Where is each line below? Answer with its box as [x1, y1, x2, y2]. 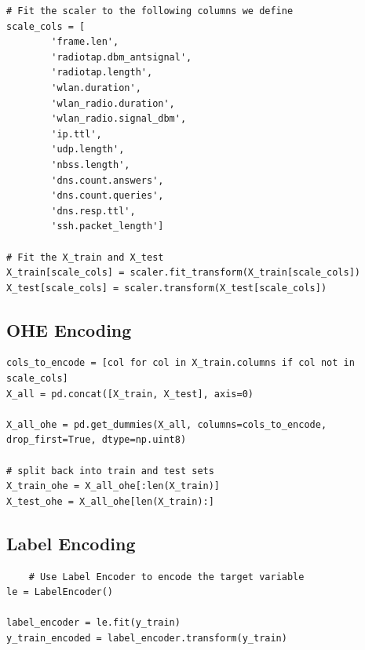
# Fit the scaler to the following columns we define [6, 5, 294, 16]
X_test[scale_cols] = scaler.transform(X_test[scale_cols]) [6, 282, 327, 294]
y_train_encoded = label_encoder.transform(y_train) [6, 633, 287, 644]
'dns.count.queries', [51, 190, 164, 202]
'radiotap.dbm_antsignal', [51, 51, 192, 63]
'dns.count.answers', [51, 174, 164, 186]
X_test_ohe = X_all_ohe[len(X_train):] [6, 495, 214, 507]
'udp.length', [51, 144, 125, 155]
